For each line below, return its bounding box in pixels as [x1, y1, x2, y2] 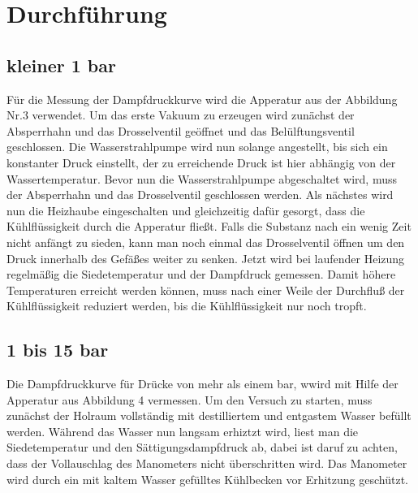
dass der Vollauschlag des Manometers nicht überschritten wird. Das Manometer [6, 455, 407, 472]
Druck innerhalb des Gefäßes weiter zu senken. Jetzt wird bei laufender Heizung [6, 249, 405, 266]
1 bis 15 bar [6, 337, 109, 362]
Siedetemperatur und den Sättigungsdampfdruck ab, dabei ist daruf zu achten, [6, 439, 398, 456]
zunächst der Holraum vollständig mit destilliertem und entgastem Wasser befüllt [6, 407, 412, 424]
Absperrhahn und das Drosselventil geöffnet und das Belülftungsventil [6, 122, 355, 139]
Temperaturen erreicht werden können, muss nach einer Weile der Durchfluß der [6, 281, 405, 298]
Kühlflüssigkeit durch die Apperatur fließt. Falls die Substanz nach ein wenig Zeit [6, 218, 412, 235]
